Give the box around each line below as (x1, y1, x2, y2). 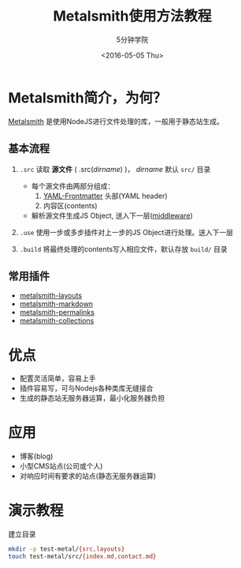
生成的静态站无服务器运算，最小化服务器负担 (19, 394, 165, 403)
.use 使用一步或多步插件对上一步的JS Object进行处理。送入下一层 (19, 227, 234, 237)
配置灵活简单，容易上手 (19, 374, 96, 383)
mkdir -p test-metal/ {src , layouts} (8, 545, 125, 553)
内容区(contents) (43, 200, 98, 210)
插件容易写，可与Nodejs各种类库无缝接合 (19, 383, 154, 393)
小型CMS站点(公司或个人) (19, 461, 103, 471)
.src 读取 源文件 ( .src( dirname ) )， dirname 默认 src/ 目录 (19, 164, 211, 174)
